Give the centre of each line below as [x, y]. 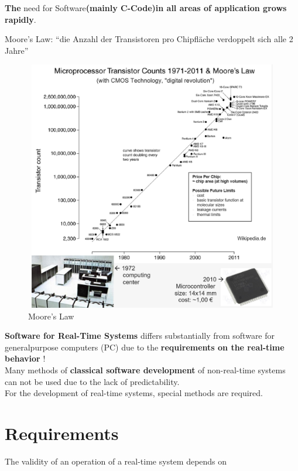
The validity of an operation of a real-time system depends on [116, 461]
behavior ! [25, 358]
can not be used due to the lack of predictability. [92, 381]
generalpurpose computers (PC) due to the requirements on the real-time [145, 347]
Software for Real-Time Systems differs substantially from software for [140, 336]
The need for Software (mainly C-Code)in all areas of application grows [146, 8]
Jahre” [17, 50]
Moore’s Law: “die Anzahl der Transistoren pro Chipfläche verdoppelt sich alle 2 [149, 39]
